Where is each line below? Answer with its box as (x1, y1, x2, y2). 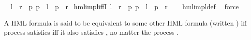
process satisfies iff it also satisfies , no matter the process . (4, 27, 179, 37)
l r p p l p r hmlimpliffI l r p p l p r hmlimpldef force (10, 1, 239, 11)
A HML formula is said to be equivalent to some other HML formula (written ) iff (4, 17, 247, 27)
